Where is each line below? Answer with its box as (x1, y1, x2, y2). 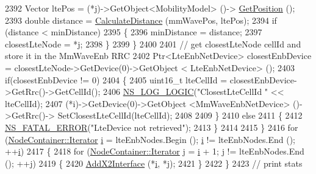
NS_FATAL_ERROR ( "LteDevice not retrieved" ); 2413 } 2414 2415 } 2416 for (5, 120, 298, 133)
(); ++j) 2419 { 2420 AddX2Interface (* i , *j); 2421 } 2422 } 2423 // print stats (5, 156, 303, 169)
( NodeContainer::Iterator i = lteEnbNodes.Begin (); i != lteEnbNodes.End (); (5, 133, 296, 145)
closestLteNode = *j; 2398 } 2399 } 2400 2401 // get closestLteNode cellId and (5, 37, 301, 50)
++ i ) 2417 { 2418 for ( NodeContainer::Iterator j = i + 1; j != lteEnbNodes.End (5, 145, 304, 158)
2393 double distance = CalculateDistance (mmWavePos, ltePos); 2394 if (5, 13, 277, 26)
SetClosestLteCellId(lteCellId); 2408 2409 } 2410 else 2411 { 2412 (57, 109, 303, 122)
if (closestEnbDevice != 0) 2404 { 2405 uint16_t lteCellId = (5, 73, 228, 86)
